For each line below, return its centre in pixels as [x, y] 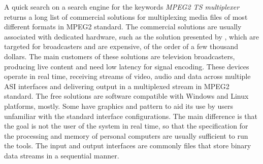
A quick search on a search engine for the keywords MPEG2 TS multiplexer [122, 7]
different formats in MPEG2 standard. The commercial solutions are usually [123, 27]
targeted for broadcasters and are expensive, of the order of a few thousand [121, 46]
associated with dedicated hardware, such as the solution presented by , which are [131, 36]
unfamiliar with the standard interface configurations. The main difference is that [131, 116]
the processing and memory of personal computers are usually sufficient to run [126, 135]
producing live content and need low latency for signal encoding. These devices [127, 66]
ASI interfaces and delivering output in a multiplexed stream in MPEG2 [117, 86]
